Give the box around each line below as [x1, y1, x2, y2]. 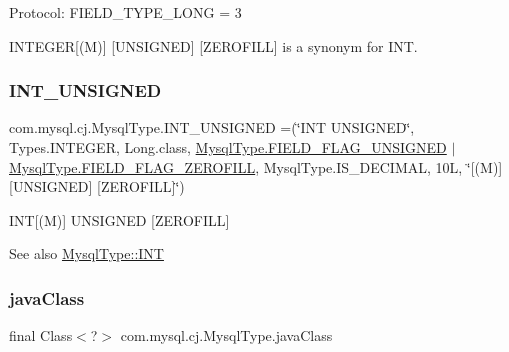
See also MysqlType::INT [9, 243, 164, 264]
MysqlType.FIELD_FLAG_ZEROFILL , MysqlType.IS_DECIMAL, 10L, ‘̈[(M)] [9, 156, 503, 177]
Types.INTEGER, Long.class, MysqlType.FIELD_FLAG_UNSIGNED [9, 137, 447, 157]
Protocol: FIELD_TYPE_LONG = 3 [9, 2, 242, 22]
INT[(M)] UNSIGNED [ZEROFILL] [9, 209, 230, 230]
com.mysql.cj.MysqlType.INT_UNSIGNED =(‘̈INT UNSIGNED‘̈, [9, 117, 415, 138]
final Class [9, 325, 73, 346]
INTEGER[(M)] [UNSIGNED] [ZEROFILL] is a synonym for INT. [9, 35, 418, 56]
